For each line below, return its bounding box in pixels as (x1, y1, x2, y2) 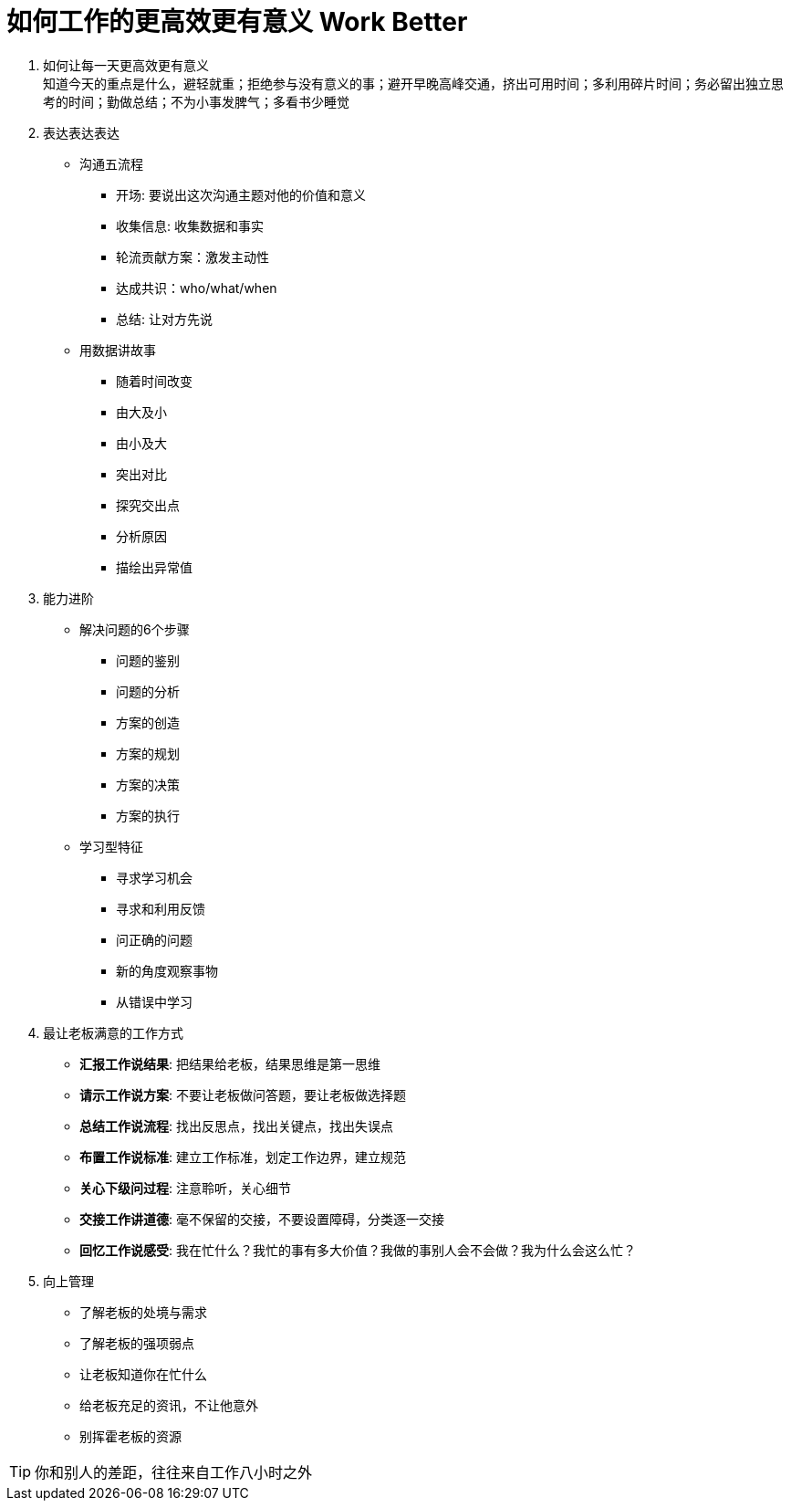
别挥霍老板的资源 (79, 1428, 182, 1444)
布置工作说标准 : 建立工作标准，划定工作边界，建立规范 (79, 1148, 406, 1165)
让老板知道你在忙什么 (79, 1366, 207, 1382)
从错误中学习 (116, 993, 193, 1010)
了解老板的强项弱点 (79, 1335, 194, 1351)
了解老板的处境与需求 (79, 1304, 207, 1320)
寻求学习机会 (116, 869, 193, 885)
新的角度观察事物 (116, 962, 218, 979)
